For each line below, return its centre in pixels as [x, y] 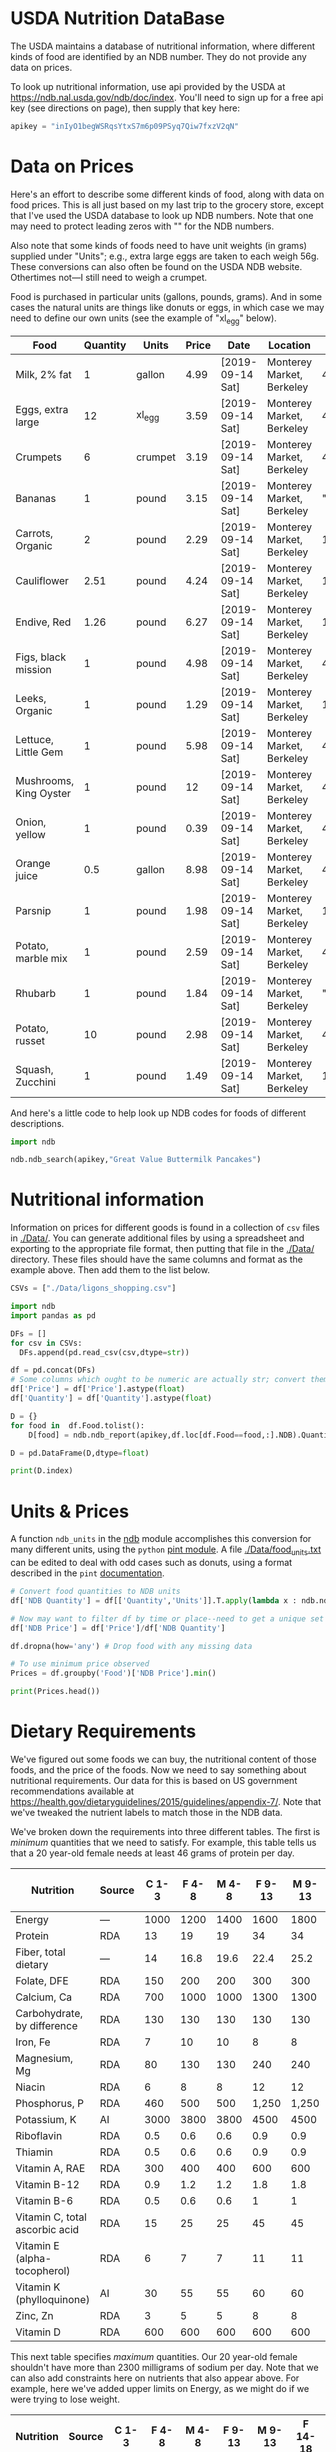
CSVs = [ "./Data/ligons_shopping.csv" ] [93, 1288]
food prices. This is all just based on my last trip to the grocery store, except [167, 204]
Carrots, [34, 533]
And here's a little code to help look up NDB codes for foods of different [158, 1113]
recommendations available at [72, 1791]
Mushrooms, [45, 780]
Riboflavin [39, 2136]
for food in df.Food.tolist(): [77, 1425]
